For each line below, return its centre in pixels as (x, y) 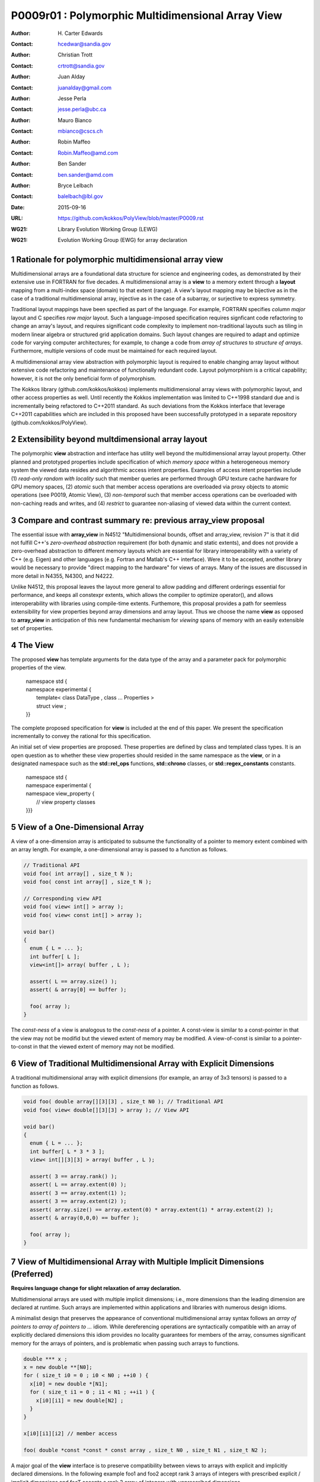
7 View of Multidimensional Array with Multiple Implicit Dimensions (137, 1262)
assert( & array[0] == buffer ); (78, 990)
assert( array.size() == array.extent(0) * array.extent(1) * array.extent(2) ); (152, 1210)
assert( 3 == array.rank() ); (74, 1176)
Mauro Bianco (75, 120)
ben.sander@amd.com (86, 174)
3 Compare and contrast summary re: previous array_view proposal (138, 520)
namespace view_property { (60, 794)
